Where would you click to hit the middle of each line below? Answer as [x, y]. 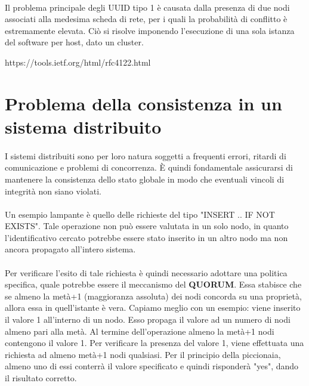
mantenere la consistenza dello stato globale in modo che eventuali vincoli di [145, 179]
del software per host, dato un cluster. [74, 42]
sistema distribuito [83, 126]
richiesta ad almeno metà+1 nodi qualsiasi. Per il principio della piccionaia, [143, 354]
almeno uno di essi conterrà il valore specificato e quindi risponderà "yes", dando [152, 366]
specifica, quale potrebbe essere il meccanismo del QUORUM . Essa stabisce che [153, 284]
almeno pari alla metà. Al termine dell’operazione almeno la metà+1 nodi [140, 331]
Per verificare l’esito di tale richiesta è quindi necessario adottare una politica [146, 272]
